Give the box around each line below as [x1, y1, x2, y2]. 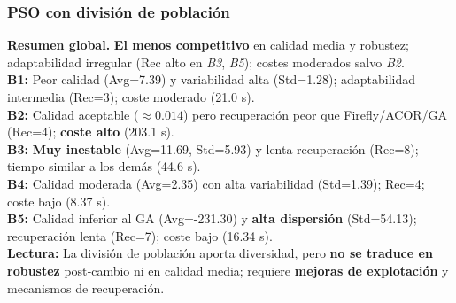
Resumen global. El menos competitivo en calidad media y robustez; [7, 35, 409, 54]
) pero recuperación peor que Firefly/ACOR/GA [182, 105, 448, 123]
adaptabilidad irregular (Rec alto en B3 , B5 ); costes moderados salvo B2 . [7, 52, 405, 71]
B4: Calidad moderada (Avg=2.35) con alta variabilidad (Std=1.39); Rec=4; [7, 174, 425, 192]
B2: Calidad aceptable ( [7, 105, 139, 123]
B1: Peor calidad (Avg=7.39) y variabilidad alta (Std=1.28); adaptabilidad [7, 70, 416, 89]
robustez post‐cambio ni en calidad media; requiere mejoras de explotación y [7, 260, 449, 279]
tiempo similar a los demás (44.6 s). [7, 157, 201, 175]
